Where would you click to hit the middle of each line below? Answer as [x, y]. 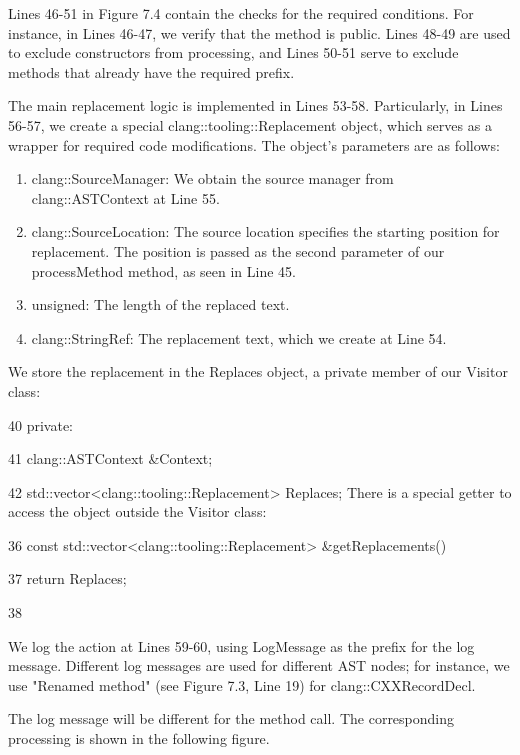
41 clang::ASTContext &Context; [110, 458]
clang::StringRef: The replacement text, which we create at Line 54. [239, 337]
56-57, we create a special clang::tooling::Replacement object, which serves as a [250, 124]
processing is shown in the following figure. [139, 738]
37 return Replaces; [67, 578]
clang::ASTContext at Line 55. [125, 197]
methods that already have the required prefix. [151, 71]
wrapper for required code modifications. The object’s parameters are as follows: [254, 144]
